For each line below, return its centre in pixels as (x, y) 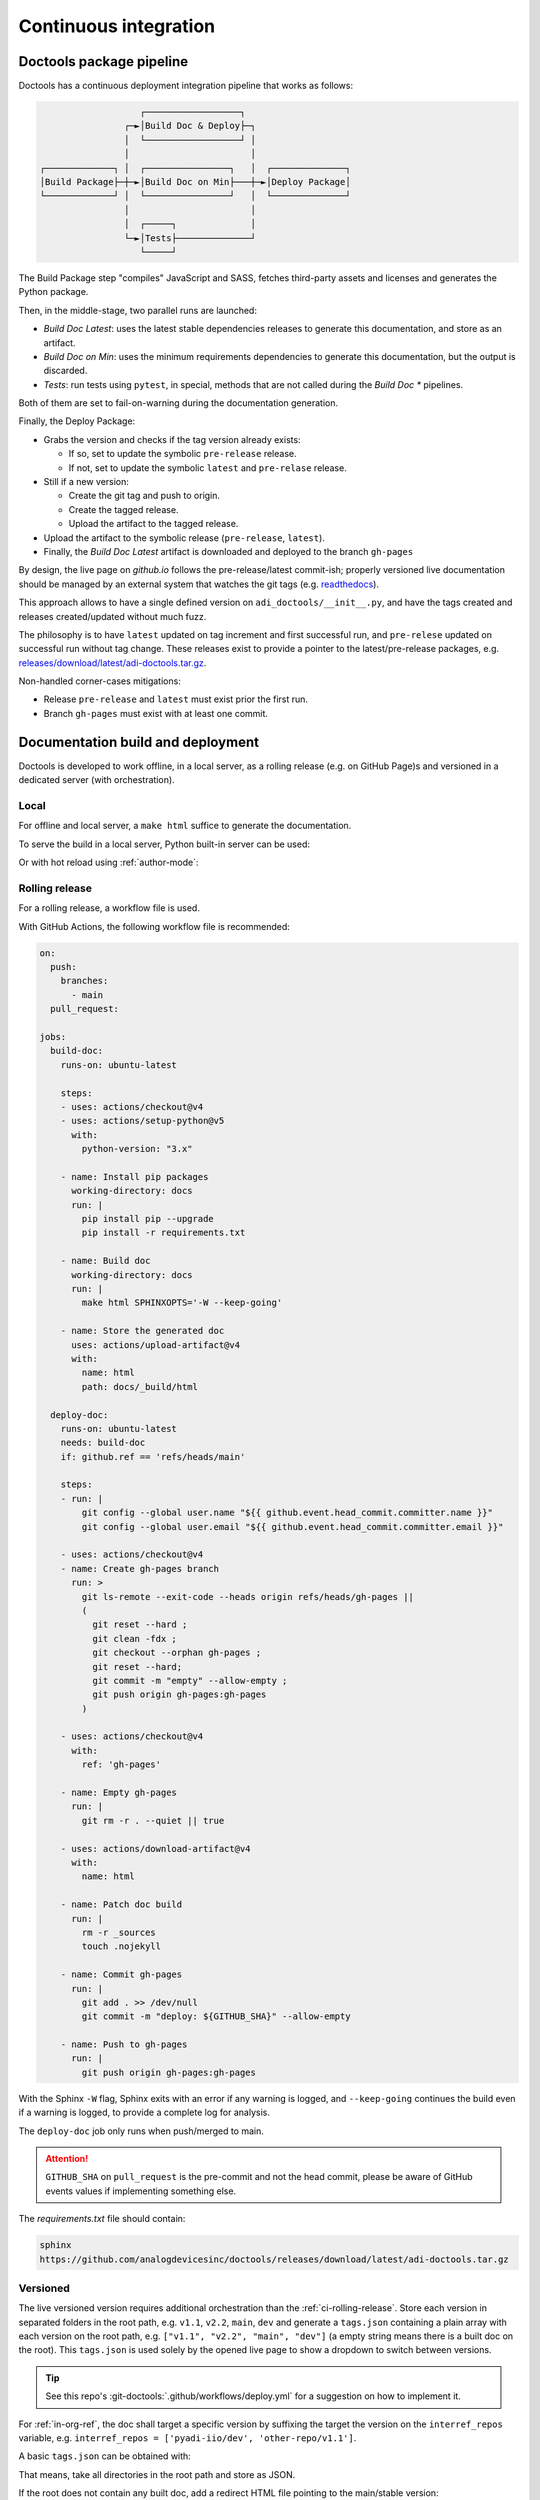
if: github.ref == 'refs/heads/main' (153, 1456)
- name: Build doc (105, 1261)
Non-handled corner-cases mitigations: (100, 681)
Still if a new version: (86, 482)
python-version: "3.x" (137, 1149)
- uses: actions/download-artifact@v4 (155, 1848)
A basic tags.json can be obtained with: (105, 2456)
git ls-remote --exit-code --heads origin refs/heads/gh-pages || (248, 1596)
